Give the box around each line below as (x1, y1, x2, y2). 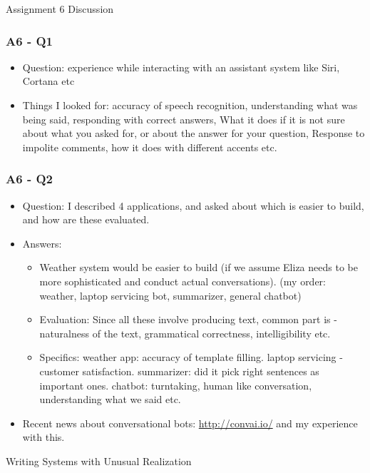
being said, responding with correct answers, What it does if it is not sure (22, 111, 345, 126)
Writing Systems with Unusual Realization (6, 453, 192, 468)
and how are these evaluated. (22, 212, 150, 227)
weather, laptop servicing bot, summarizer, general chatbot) (39, 288, 302, 302)
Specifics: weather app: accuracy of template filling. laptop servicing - (39, 350, 343, 365)
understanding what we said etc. (39, 392, 181, 407)
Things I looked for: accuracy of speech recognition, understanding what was (22, 98, 358, 112)
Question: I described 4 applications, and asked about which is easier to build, (22, 198, 364, 213)
